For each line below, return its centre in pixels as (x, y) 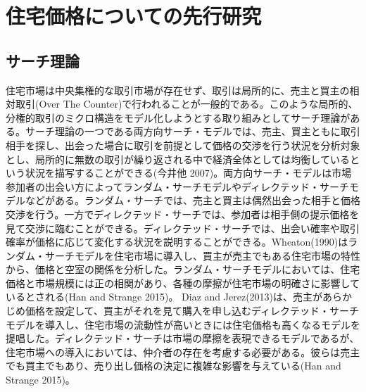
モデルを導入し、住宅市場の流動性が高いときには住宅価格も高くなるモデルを (183, 324)
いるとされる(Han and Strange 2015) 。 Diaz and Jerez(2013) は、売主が (164, 297)
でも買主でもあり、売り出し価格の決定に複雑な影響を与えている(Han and (173, 366)
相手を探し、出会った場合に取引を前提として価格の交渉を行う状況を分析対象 (183, 145)
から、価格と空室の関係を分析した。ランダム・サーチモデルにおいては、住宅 (183, 269)
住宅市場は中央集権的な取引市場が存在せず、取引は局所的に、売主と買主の (178, 90)
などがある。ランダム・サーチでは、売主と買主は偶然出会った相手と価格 (193, 200)
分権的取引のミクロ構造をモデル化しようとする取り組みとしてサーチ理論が (178, 117)
